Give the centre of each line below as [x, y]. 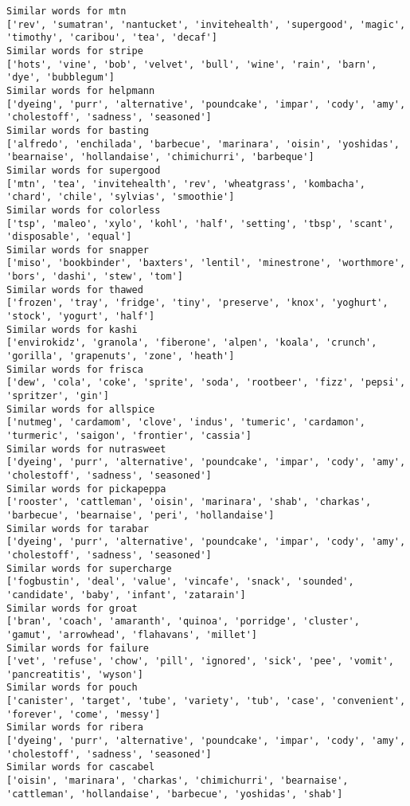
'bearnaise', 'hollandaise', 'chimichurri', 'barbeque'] [160, 157]
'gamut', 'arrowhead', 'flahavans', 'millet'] [132, 634]
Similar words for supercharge [89, 568]
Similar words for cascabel [81, 767]
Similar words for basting [78, 130]
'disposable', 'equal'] [69, 237]
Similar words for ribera [75, 728]
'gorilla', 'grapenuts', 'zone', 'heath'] [121, 356]
